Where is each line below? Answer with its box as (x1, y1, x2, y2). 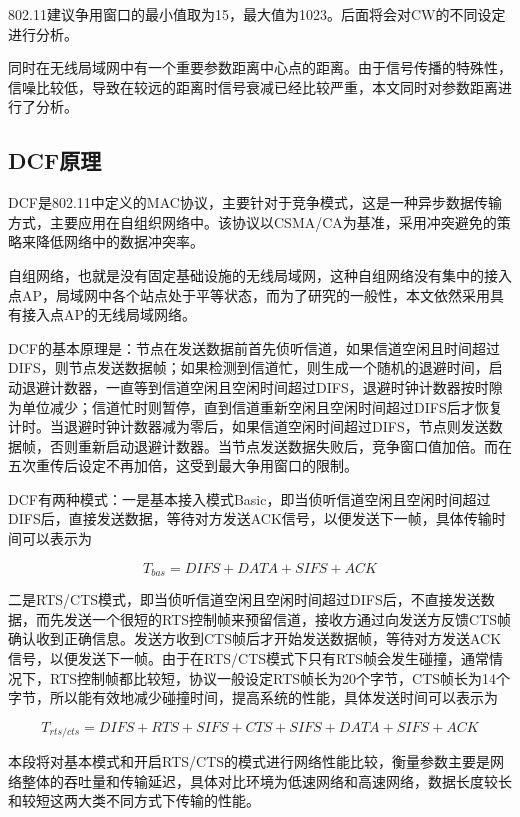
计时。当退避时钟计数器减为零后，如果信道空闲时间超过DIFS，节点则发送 (8, 416, 489, 437)
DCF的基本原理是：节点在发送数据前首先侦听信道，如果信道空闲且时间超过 (8, 337, 500, 358)
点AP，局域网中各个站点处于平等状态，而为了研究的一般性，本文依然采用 (8, 284, 491, 305)
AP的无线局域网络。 (63, 304, 197, 325)
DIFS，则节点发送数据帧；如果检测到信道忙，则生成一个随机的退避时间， (8, 357, 489, 378)
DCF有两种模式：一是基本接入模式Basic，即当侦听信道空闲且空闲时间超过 (8, 488, 491, 509)
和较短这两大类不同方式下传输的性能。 (8, 790, 260, 811)
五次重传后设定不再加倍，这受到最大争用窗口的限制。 (8, 455, 358, 476)
